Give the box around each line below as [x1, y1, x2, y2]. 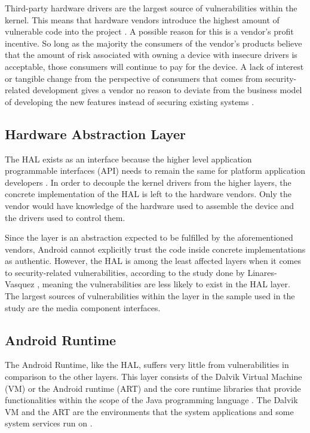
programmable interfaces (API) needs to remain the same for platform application [5, 164, 306, 177]
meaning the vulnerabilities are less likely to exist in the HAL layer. [42, 278, 290, 290]
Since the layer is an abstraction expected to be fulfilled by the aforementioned [5, 231, 293, 244]
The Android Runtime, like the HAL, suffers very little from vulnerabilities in [5, 358, 289, 371]
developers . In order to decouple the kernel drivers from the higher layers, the [5, 176, 291, 188]
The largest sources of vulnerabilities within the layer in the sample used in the [5, 290, 295, 302]
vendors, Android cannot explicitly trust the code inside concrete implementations [5, 242, 306, 255]
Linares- [247, 266, 277, 278]
